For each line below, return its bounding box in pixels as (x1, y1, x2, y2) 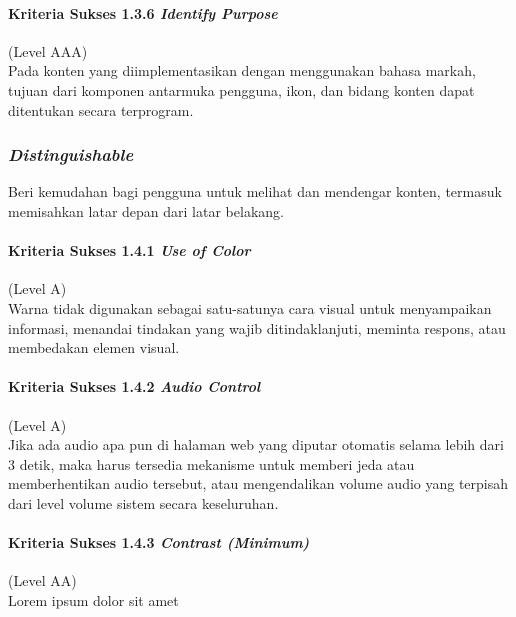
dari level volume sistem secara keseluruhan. (8, 492, 279, 513)
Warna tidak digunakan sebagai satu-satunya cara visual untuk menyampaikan (8, 297, 492, 318)
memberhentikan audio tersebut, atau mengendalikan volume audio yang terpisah (8, 473, 509, 494)
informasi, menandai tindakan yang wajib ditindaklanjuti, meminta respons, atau (8, 317, 506, 338)
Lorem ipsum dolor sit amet (8, 589, 179, 610)
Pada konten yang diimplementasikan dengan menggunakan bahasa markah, (8, 60, 476, 81)
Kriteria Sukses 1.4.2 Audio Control (8, 376, 261, 397)
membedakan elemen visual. (8, 337, 180, 358)
